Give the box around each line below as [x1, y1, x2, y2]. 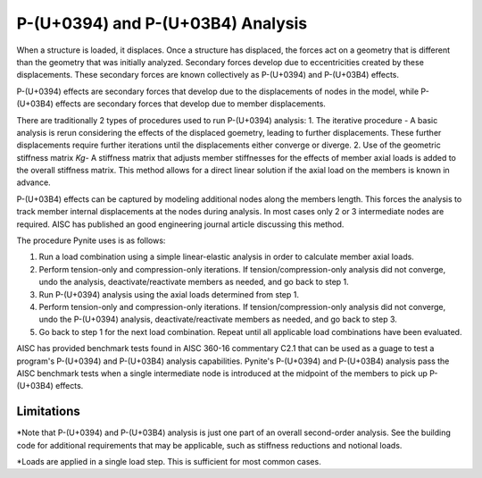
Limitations [16, 404, 80, 419]
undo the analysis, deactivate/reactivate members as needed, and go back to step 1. [38, 277, 350, 288]
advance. [16, 177, 51, 188]
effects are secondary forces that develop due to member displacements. [54, 98, 326, 109]
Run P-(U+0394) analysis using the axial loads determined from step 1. [38, 289, 299, 299]
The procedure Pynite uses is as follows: [16, 235, 166, 246]
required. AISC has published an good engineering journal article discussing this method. [16, 219, 345, 230]
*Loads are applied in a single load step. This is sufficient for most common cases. [16, 457, 321, 466]
